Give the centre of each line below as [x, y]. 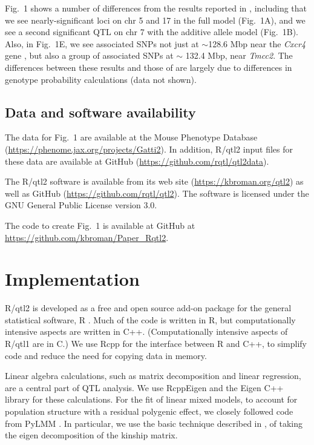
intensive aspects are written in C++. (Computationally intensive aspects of [146, 331]
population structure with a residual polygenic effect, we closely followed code [149, 411]
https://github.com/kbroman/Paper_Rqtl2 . [87, 237]
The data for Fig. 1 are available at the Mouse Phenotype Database [131, 137]
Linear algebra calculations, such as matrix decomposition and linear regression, [153, 376]
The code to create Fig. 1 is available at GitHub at [100, 225]
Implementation [72, 279]
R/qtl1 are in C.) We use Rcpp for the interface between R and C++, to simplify [156, 344]
